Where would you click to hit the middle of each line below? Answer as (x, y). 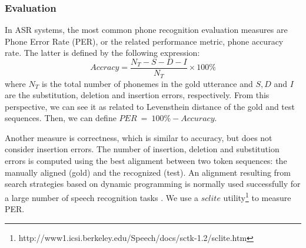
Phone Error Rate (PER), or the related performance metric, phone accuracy (144, 41)
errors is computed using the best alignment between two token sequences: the (146, 161)
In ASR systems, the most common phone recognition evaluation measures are (146, 30)
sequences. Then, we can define (61, 118)
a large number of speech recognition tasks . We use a (102, 197)
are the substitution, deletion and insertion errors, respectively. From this (137, 95)
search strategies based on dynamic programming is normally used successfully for (153, 184)
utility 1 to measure (257, 196)
